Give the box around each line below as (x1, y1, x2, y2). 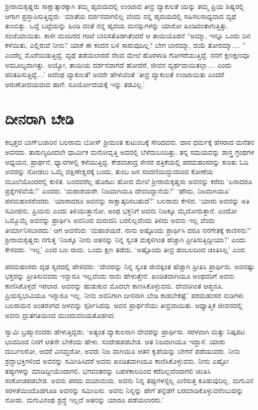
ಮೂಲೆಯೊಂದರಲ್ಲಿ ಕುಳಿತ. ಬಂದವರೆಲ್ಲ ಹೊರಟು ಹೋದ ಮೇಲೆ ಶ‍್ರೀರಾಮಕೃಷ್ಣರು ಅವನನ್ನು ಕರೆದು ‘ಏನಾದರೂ (5, 176, 253, 186)
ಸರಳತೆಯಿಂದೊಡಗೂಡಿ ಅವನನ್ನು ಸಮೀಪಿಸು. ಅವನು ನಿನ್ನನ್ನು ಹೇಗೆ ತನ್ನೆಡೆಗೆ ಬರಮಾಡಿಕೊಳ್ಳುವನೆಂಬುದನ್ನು (5, 385, 244, 395)
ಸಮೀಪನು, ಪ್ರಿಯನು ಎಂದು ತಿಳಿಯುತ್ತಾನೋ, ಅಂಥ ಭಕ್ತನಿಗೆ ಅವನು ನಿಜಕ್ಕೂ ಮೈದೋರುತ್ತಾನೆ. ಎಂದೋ (5, 205, 237, 215)
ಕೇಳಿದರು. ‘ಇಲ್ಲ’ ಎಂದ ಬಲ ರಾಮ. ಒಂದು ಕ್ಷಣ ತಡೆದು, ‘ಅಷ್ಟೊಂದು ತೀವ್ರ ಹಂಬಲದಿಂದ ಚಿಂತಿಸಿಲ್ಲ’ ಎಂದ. (5, 244, 247, 254)
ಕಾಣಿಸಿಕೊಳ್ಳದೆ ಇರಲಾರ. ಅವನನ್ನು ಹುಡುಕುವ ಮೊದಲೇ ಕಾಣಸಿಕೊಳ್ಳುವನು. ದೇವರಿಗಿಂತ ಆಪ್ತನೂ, (5, 280, 224, 291)
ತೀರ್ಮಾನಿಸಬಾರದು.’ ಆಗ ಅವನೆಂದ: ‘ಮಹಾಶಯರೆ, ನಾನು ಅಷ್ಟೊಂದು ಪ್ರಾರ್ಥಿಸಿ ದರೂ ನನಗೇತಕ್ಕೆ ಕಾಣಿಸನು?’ (5, 224, 252, 235)
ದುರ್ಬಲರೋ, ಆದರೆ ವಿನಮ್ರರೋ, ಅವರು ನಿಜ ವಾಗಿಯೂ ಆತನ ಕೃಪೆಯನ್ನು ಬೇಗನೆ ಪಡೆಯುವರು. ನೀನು (5, 346, 241, 356)
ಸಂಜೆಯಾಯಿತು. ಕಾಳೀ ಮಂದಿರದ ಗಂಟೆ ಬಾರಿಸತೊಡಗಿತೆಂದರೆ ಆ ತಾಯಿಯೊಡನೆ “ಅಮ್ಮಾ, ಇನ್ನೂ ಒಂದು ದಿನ (5, 30, 251, 40)
